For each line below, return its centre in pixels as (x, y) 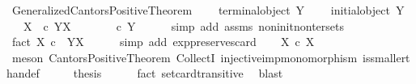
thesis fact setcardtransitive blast (178, 73)
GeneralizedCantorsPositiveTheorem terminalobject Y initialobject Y (208, 10)
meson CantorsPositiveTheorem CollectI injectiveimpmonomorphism (185, 57)
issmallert (386, 57)
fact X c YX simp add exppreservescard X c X (163, 42)
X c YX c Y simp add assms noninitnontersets (183, 25)
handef (23, 73)
